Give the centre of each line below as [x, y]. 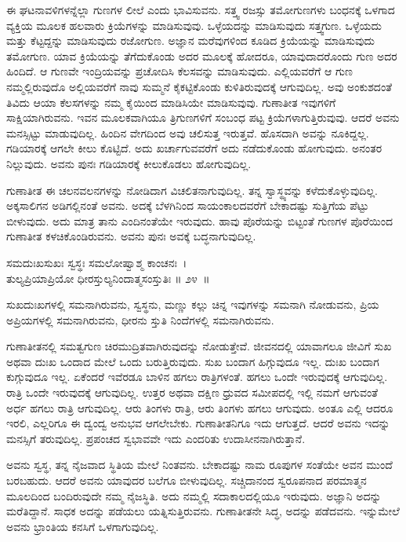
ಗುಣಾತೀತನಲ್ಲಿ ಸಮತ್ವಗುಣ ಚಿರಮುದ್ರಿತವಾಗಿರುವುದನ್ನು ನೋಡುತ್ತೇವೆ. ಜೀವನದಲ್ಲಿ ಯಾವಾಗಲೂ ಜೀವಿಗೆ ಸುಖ [199, 346]
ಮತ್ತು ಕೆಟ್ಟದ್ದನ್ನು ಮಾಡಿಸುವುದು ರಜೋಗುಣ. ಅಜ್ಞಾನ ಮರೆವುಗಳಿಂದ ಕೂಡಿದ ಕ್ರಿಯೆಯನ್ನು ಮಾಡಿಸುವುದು [190, 40]
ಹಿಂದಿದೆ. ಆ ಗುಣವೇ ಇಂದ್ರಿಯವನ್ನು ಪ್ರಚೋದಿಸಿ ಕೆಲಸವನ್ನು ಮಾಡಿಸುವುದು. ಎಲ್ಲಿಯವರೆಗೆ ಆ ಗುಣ [179, 71]
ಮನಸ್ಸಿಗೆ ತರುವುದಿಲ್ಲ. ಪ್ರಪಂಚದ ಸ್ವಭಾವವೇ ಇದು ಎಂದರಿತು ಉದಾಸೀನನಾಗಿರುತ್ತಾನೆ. [156, 438]
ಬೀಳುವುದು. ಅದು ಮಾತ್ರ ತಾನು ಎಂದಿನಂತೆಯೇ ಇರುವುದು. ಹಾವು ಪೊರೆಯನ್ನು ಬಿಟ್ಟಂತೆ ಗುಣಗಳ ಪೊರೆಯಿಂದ [200, 220]
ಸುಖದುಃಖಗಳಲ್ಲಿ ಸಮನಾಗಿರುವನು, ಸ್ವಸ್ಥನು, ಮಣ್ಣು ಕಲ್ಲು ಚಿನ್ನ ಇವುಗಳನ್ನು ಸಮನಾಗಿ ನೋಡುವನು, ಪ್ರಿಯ [193, 304]
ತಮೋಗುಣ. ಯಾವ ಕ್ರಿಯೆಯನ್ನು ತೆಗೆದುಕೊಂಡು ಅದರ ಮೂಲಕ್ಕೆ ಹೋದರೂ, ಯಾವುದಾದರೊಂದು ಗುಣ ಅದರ [202, 55]
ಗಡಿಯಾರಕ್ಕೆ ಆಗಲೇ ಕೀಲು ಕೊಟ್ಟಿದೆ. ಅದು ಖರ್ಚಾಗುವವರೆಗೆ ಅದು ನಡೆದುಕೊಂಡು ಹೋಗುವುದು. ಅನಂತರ [194, 148]
